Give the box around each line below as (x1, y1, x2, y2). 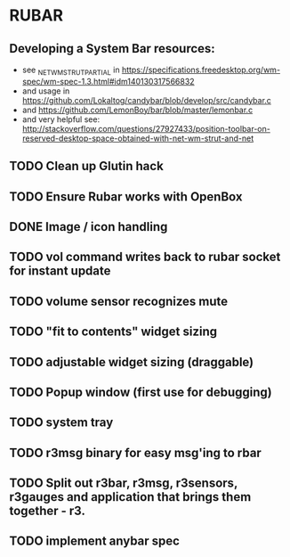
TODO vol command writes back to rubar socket (9, 250, 281, 265)
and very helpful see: (21, 113, 101, 125)
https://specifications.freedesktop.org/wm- (121, 64, 281, 75)
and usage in (21, 86, 70, 96)
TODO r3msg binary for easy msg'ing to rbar (9, 445, 262, 460)
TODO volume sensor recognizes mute (9, 293, 229, 308)
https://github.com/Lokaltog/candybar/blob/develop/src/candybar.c (21, 94, 271, 105)
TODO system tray (9, 415, 114, 430)
